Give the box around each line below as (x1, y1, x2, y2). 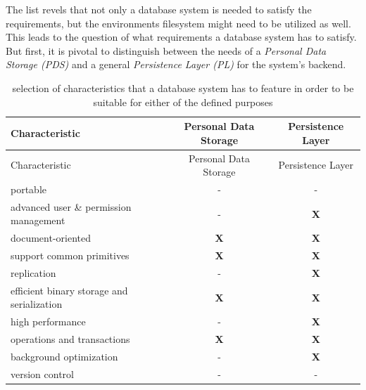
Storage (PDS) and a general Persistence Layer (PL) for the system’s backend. (6, 57, 346, 72)
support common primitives (11, 248, 130, 263)
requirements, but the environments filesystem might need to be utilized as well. (6, 15, 351, 30)
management (11, 213, 65, 228)
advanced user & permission (11, 199, 132, 214)
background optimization (11, 349, 118, 363)
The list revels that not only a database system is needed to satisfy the (6, 2, 312, 16)
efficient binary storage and (11, 282, 128, 297)
